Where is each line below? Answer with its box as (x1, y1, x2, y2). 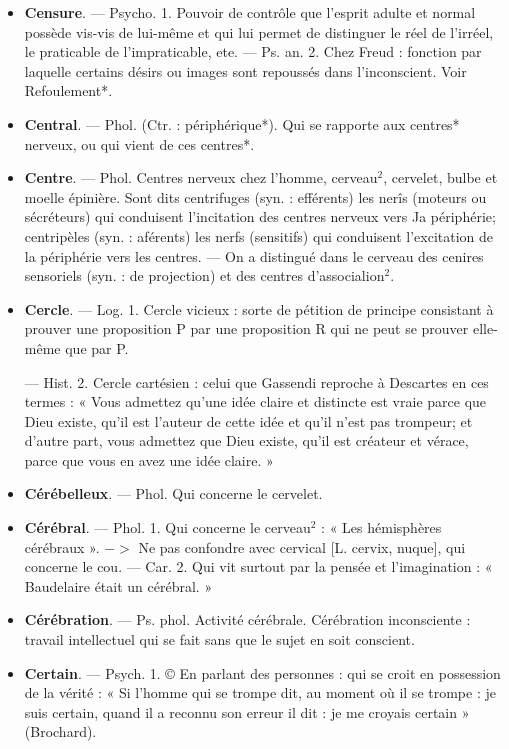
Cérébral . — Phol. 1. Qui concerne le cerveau (24, 517, 311, 538)
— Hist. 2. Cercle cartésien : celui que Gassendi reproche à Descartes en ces (24, 371, 489, 392)
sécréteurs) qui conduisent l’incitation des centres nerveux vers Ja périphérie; (24, 206, 496, 227)
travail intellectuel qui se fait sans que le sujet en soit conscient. (24, 629, 415, 650)
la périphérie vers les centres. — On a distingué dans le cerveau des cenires (24, 245, 484, 266)
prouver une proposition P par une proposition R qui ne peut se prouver (24, 318, 469, 339)
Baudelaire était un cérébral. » (24, 575, 213, 596)
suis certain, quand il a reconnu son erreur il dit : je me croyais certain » (24, 701, 470, 722)
